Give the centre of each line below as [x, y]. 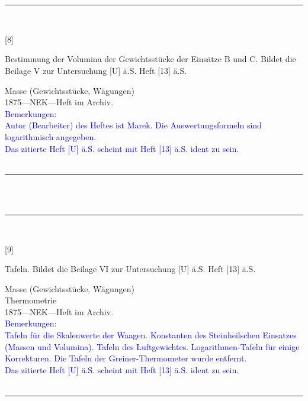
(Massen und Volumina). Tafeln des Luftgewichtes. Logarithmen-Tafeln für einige [152, 346]
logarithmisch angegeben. [51, 136]
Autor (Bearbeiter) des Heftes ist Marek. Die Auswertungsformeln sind [133, 125]
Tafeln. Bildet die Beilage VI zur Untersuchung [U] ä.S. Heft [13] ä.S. [130, 269]
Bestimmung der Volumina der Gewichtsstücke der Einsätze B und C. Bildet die [150, 59]
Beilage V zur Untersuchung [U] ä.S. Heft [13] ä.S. [96, 70]
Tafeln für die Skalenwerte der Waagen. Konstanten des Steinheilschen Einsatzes [151, 335]
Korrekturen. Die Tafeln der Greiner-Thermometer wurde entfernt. [126, 358]
